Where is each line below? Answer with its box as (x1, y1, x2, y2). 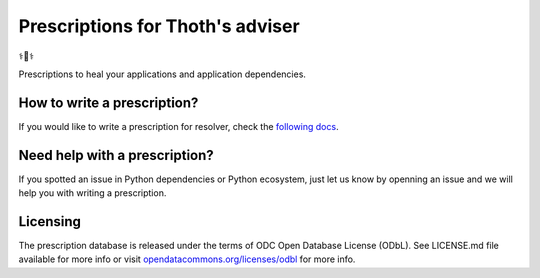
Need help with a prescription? (18, 146, 214, 164)
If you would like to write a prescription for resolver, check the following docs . (18, 120, 339, 132)
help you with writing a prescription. (18, 187, 167, 199)
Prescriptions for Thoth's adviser (18, 15, 300, 37)
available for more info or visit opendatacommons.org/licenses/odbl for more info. (18, 253, 356, 265)
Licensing (18, 213, 82, 230)
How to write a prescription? (18, 94, 199, 111)
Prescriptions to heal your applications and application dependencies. (18, 68, 307, 80)
